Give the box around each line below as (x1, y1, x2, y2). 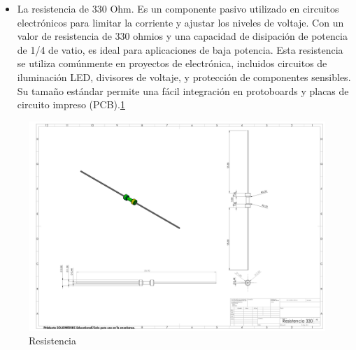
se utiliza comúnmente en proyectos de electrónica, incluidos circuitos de (17, 56, 327, 71)
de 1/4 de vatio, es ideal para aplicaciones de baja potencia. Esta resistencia (17, 42, 343, 57)
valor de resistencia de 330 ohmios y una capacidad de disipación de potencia (17, 29, 348, 43)
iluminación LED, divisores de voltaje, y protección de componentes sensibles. (17, 69, 351, 84)
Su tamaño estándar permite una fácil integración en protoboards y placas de (17, 83, 349, 98)
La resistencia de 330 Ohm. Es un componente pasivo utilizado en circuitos (17, 1, 339, 15)
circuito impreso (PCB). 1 (17, 97, 125, 112)
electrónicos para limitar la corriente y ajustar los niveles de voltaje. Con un (17, 15, 344, 29)
